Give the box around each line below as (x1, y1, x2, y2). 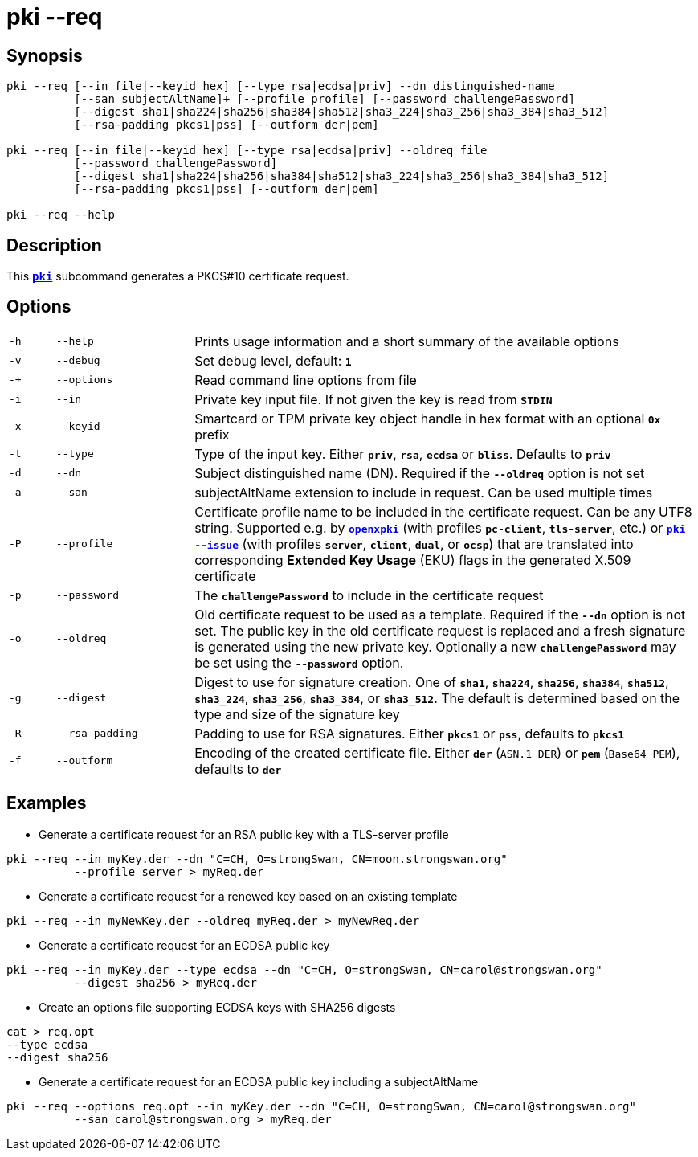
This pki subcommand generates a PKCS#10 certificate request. (6, 269, 349, 284)
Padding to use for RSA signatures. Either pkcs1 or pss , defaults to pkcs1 (194, 725, 625, 742)
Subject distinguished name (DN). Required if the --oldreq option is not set (194, 464, 645, 481)
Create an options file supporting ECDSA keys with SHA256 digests (39, 1000, 396, 1014)
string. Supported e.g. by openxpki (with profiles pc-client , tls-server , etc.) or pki (194, 519, 686, 536)
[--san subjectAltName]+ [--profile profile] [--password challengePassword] (74, 92, 576, 106)
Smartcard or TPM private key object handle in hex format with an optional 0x (194, 410, 661, 427)
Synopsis (6, 45, 83, 66)
